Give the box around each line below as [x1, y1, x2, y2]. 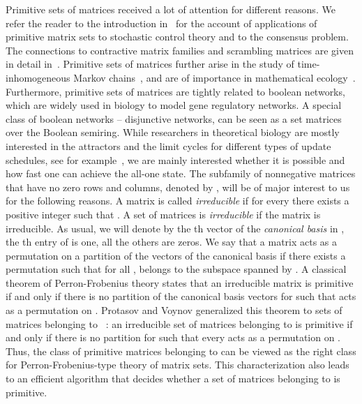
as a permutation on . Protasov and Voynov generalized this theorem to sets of [6, 303, 342, 317]
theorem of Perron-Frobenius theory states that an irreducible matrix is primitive [6, 275, 354, 290]
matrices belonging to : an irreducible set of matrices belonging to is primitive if [6, 316, 353, 331]
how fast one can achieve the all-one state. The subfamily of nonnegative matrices [6, 166, 356, 181]
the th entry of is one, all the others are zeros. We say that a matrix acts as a [6, 234, 338, 249]
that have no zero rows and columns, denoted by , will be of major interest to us [6, 179, 350, 194]
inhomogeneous [6, 70, 70, 84]
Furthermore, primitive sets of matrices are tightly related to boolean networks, [6, 84, 345, 98]
